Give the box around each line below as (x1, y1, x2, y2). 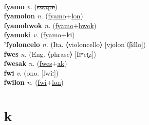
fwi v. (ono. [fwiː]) (4, 67, 59, 78)
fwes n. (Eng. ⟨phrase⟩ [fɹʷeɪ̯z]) (4, 48, 96, 59)
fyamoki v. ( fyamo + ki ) (4, 30, 75, 40)
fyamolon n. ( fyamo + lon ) (4, 11, 83, 21)
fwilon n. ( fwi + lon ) (4, 77, 64, 87)
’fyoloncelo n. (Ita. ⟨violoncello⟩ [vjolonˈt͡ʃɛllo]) (4, 39, 146, 49)
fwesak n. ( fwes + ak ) (4, 58, 67, 68)
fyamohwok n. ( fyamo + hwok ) (4, 20, 97, 30)
